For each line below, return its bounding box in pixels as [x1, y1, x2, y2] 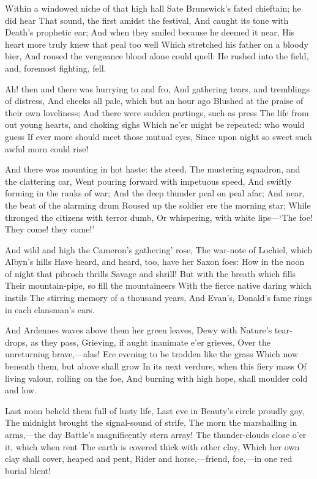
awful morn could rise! [5, 142, 89, 155]
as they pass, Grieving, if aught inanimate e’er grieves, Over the [31, 335, 270, 348]
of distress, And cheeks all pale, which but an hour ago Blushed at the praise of [5, 94, 304, 107]
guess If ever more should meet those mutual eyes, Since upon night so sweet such [5, 130, 312, 143]
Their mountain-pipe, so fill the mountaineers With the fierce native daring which [5, 279, 311, 292]
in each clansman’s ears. [5, 303, 95, 316]
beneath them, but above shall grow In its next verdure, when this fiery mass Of [5, 360, 307, 373]
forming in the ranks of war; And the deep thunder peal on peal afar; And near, [5, 187, 305, 199]
